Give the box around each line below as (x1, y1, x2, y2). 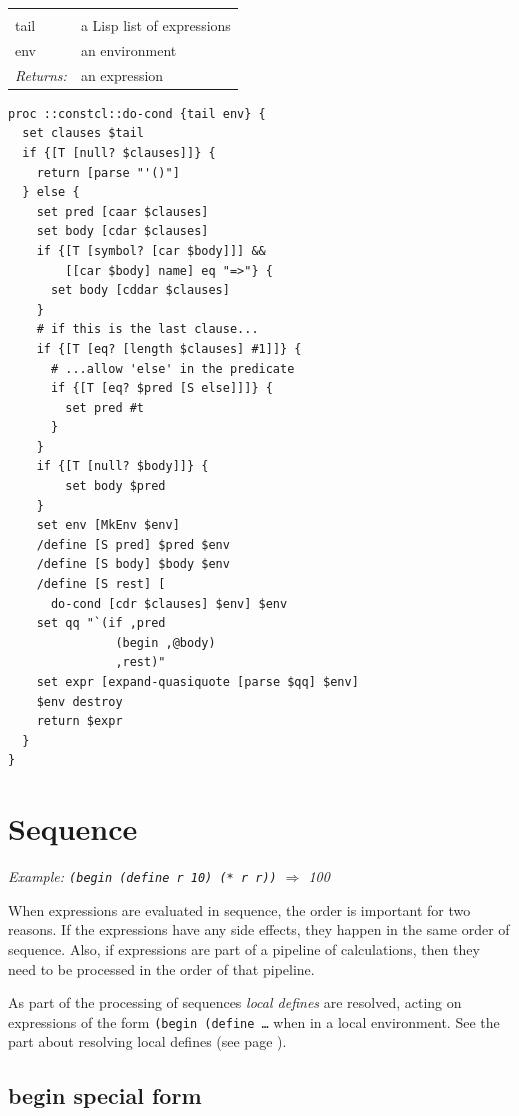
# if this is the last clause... (36, 322, 259, 337)
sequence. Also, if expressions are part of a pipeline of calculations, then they (8, 938, 480, 959)
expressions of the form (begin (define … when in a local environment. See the (8, 1011, 500, 1032)
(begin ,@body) (115, 635, 216, 650)
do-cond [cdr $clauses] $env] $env (50, 596, 288, 611)
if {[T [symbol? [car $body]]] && (36, 243, 266, 258)
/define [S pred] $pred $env (36, 537, 230, 552)
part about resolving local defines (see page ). (8, 1031, 287, 1052)
